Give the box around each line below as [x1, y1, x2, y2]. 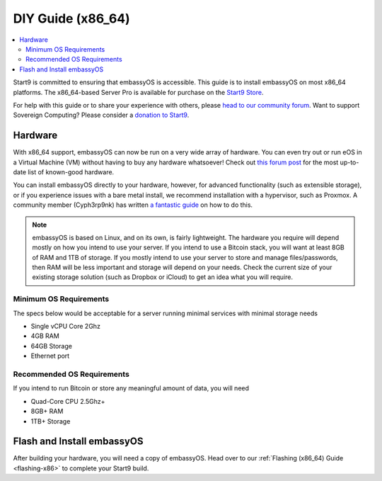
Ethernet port [30, 351, 70, 361]
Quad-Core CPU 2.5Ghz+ [30, 397, 105, 405]
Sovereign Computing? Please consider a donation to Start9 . [13, 111, 190, 120]
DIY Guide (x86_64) [13, 11, 130, 26]
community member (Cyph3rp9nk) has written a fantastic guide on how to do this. [13, 200, 253, 209]
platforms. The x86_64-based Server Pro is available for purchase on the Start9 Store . [13, 88, 265, 96]
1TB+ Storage [30, 417, 71, 425]
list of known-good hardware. [27, 167, 115, 176]
